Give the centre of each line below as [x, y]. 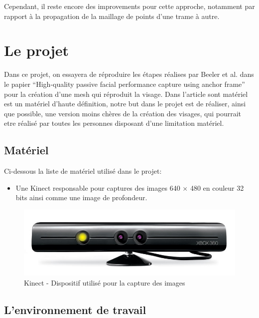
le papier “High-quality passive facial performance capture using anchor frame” [125, 84]
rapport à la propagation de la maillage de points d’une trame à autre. [112, 16]
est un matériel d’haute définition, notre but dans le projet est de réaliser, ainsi [125, 104]
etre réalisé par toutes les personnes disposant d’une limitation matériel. [114, 123]
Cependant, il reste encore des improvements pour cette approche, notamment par [129, 6]
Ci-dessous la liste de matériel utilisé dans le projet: [83, 171]
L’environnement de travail [75, 309]
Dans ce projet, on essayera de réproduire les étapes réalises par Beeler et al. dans [129, 74]
